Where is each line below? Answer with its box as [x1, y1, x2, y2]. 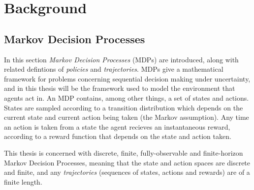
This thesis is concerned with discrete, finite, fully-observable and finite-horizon [4, 147, 243, 158]
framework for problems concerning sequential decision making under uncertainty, [4, 73, 251, 83]
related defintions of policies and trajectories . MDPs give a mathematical [4, 64, 223, 74]
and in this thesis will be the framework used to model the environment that [4, 83, 235, 93]
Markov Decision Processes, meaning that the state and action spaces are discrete [4, 157, 251, 167]
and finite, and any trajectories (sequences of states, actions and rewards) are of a [4, 167, 250, 177]
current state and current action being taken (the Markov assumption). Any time [4, 112, 249, 122]
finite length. [4, 176, 42, 187]
